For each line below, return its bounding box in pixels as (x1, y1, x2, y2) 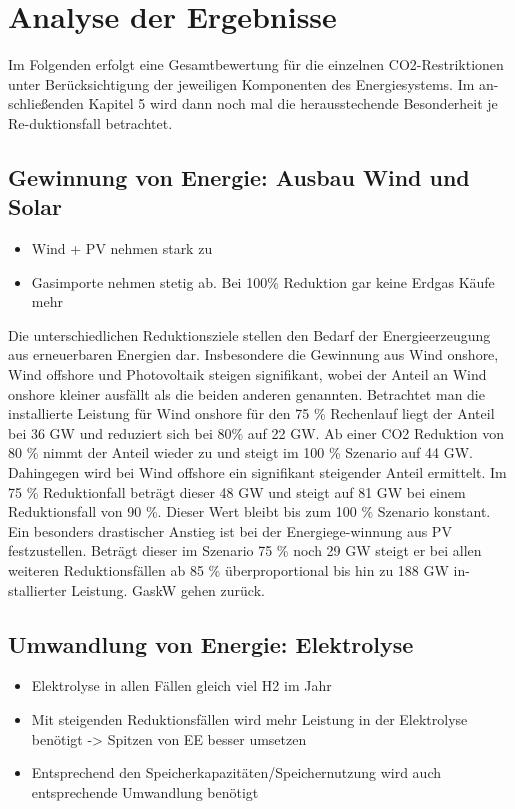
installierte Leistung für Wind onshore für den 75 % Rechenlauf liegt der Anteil (8, 403, 495, 424)
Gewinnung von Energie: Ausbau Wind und (8, 161, 470, 192)
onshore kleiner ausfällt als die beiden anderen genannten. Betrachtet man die (8, 383, 485, 404)
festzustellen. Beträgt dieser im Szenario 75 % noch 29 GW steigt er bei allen (8, 540, 482, 561)
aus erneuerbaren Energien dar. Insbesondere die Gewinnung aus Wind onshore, (8, 344, 499, 365)
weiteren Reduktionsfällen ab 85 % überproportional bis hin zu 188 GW (8, 560, 449, 580)
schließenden (8, 93, 84, 114)
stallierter (8, 579, 67, 600)
